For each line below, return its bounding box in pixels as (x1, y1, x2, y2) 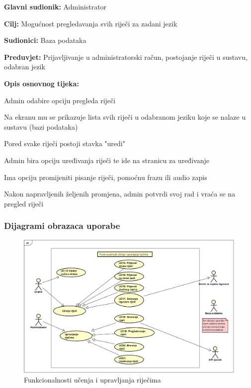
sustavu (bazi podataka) (4, 121, 78, 132)
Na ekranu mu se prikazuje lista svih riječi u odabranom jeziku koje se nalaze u (4, 112, 246, 122)
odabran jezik (4, 61, 45, 72)
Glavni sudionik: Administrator (4, 1, 107, 11)
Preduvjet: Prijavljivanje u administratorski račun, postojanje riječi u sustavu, (4, 51, 248, 62)
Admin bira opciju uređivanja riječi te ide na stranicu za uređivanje (4, 155, 209, 165)
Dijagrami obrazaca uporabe (4, 219, 120, 232)
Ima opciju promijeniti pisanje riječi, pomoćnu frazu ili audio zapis (4, 172, 207, 182)
